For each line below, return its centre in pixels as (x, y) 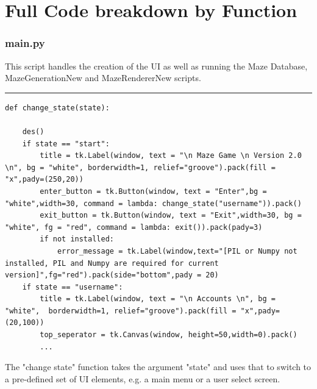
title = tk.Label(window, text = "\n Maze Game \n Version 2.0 (171, 156)
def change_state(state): (57, 108)
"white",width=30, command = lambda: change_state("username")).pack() (153, 203)
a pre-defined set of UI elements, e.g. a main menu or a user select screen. (143, 378)
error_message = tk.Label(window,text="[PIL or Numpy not (177, 251)
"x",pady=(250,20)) (44, 180)
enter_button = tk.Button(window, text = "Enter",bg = (153, 191)
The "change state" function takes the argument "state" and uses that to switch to (158, 367)
